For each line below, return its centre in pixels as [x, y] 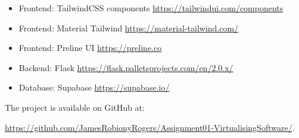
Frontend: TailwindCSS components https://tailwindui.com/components [151, 8]
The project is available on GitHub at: [75, 107]
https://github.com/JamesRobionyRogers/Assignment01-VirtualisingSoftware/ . [150, 127]
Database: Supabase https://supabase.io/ [94, 87]
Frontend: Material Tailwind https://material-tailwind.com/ [129, 28]
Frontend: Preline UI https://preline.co [90, 48]
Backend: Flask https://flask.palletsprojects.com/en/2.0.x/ [126, 67]
